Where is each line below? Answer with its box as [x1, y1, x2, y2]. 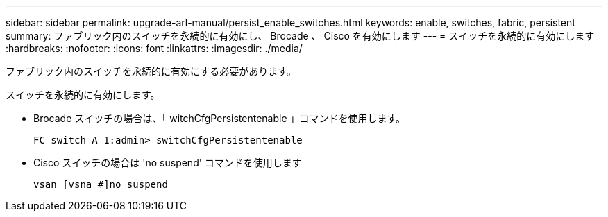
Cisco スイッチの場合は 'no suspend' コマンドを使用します [33, 157, 302, 168]
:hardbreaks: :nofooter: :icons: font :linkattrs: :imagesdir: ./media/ [6, 42, 303, 54]
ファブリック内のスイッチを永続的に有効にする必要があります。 [6, 65, 296, 77]
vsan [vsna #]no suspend [33, 179, 168, 190]
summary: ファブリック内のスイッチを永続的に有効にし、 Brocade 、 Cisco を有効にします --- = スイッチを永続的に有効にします [6, 30, 595, 42]
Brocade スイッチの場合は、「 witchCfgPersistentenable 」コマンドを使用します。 [33, 112, 406, 124]
